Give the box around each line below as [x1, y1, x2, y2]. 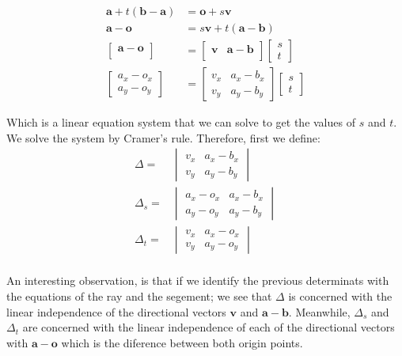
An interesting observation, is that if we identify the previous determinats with [6, 272, 389, 289]
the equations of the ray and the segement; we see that [6, 288, 272, 305]
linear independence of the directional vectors [6, 303, 226, 320]
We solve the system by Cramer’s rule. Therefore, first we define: [6, 129, 320, 146]
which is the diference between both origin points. [61, 334, 303, 350]
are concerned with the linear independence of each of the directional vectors [22, 319, 395, 335]
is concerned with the [288, 288, 393, 305]
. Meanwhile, [288, 303, 351, 320]
